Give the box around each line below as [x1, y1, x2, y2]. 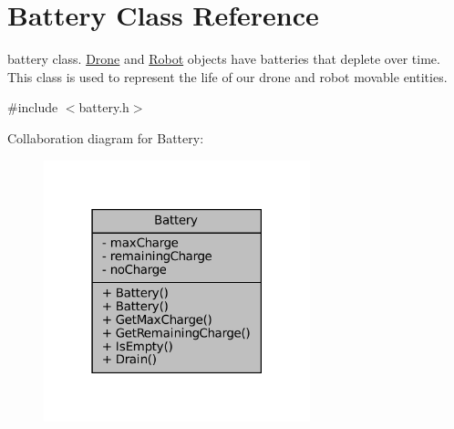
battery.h [78, 98, 129, 117]
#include [7, 98, 58, 117]
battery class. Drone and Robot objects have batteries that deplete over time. [7, 49, 440, 68]
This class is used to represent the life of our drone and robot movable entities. [7, 67, 448, 86]
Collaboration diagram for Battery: [7, 128, 204, 147]
